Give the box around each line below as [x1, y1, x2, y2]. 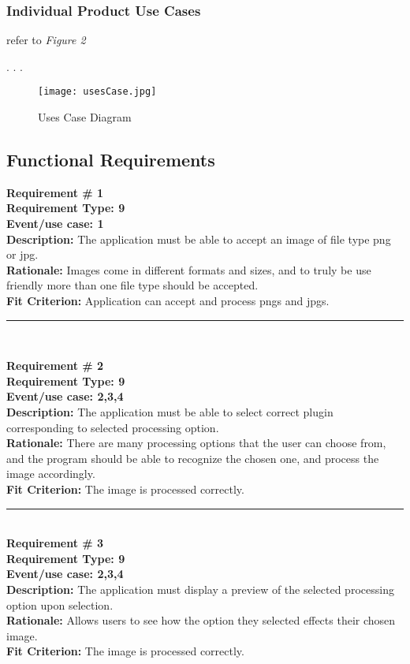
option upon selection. [6, 596, 114, 613]
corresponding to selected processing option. [6, 419, 219, 435]
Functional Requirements [6, 147, 215, 172]
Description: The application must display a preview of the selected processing [6, 580, 394, 597]
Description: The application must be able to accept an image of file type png [6, 230, 391, 247]
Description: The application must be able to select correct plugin [6, 403, 334, 420]
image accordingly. [6, 465, 95, 482]
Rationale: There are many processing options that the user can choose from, [6, 435, 386, 451]
